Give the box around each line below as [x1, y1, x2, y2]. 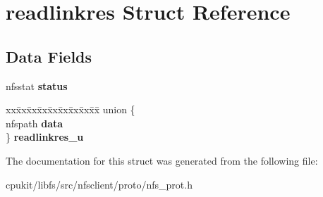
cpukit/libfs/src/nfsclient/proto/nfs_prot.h [6, 177, 193, 191]
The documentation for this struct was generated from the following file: [6, 153, 318, 167]
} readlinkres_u [6, 129, 84, 144]
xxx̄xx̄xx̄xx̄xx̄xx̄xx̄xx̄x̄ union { [6, 102, 135, 117]
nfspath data [6, 115, 63, 130]
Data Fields [6, 45, 92, 67]
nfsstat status [6, 78, 68, 93]
